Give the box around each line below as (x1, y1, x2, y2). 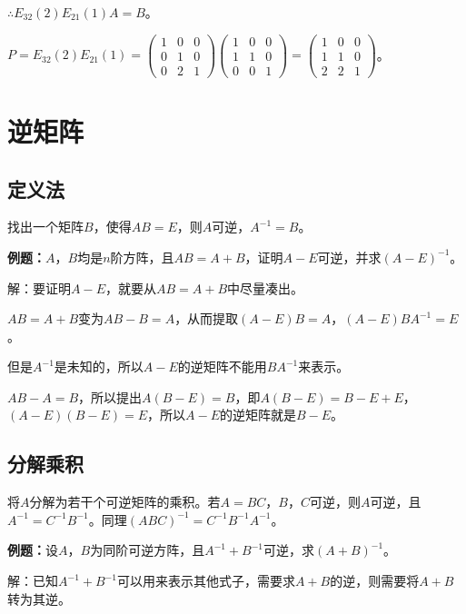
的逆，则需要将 (330, 571, 420, 590)
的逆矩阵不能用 (177, 357, 267, 376)
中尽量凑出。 (227, 278, 304, 297)
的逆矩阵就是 (219, 405, 296, 424)
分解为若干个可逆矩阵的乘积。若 (29, 492, 221, 511)
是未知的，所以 (54, 357, 144, 376)
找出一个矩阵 (7, 217, 84, 236)
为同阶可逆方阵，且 (90, 540, 205, 560)
